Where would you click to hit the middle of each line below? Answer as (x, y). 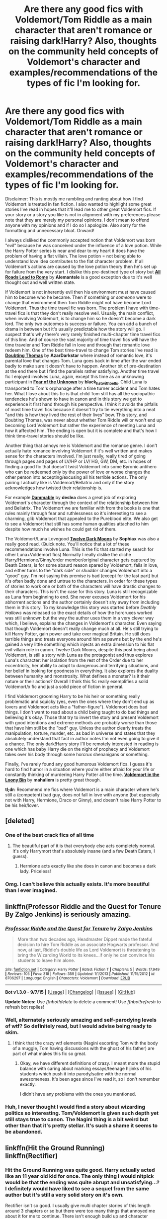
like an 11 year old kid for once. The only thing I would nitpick (80, 1176)
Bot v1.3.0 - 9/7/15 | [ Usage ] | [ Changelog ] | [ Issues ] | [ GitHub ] (70, 992)
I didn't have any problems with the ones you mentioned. (78, 1094)
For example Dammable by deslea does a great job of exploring (71, 497)
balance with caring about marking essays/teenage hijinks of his (85, 1069)
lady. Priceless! (35, 871)
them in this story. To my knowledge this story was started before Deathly (81, 607)
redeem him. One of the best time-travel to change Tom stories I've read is (82, 350)
